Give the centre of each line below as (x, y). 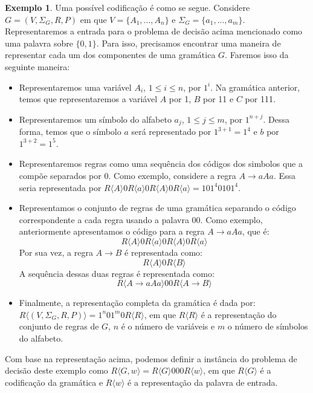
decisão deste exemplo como (56, 370)
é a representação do (239, 314)
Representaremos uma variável (75, 87)
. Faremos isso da (257, 55)
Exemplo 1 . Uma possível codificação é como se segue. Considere (127, 7)
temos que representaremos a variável (88, 99)
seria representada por (60, 187)
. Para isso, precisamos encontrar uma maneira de (189, 43)
